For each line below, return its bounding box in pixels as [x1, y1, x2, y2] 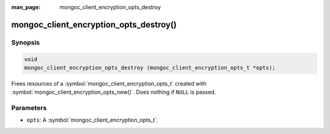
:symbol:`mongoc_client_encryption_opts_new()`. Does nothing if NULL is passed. [11, 89, 216, 96]
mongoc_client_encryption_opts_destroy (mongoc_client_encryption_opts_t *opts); [24, 64, 276, 71]
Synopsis [11, 38, 40, 47]
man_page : [11, 4, 41, 10]
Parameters [11, 104, 47, 113]
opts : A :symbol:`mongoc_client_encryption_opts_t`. [26, 116, 158, 124]
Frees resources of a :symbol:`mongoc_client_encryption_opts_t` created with [11, 80, 207, 87]
